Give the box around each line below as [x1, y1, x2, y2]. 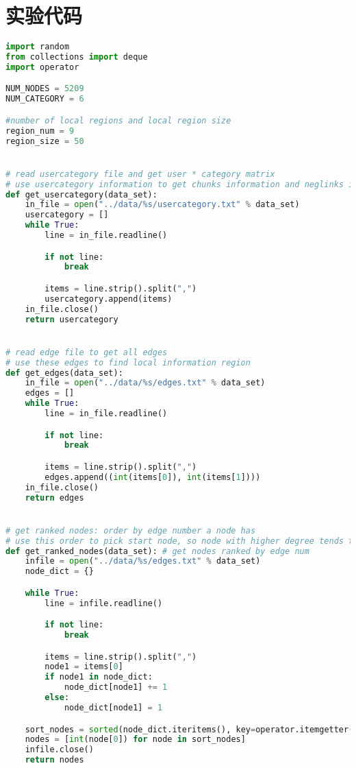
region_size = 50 [5, 136, 84, 146]
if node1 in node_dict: [44, 672, 153, 682]
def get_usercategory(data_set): [5, 189, 157, 200]
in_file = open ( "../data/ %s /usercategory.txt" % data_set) [25, 200, 300, 210]
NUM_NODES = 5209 [5, 84, 84, 94]
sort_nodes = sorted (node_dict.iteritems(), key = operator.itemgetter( [25, 724, 354, 734]
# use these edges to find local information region [5, 357, 251, 368]
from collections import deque [5, 52, 148, 62]
